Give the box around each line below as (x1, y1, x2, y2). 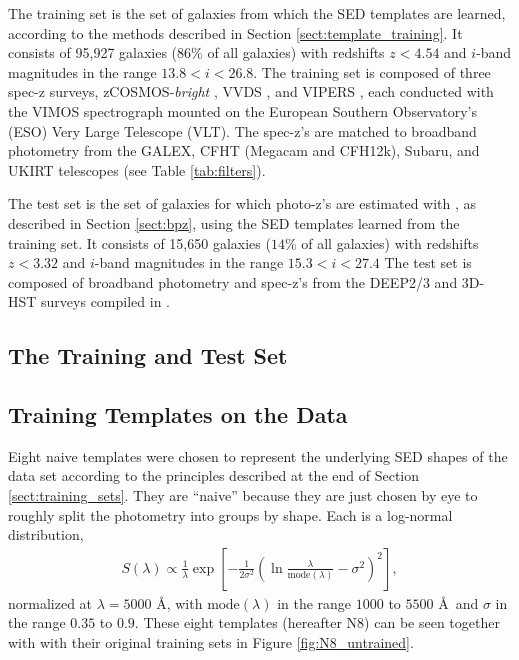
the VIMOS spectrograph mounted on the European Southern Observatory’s (8, 100, 477, 121)
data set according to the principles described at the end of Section (8, 465, 420, 486)
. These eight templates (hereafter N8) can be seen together (134, 612, 500, 633)
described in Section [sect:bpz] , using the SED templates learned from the (8, 212, 460, 233)
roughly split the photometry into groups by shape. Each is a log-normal (8, 504, 453, 525)
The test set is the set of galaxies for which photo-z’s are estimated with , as (8, 193, 477, 214)
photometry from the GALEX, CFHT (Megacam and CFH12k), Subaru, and (8, 140, 480, 161)
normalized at (8, 592, 93, 613)
